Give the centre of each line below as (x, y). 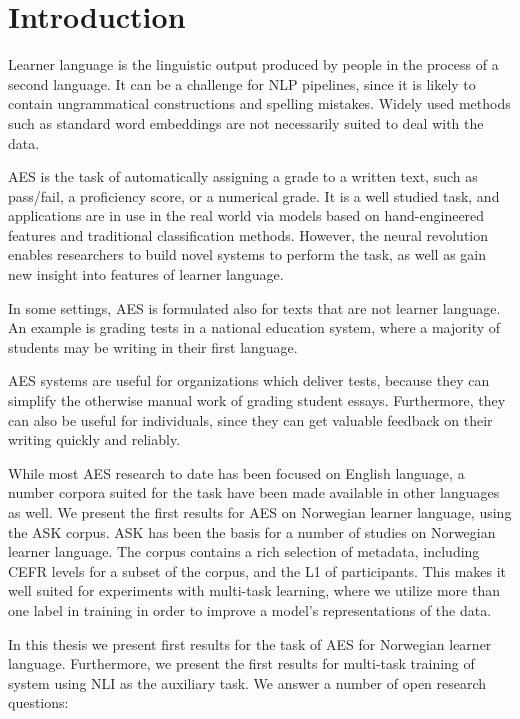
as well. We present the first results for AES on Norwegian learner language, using (260, 512)
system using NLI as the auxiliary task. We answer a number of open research (247, 682)
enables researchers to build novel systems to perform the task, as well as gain (247, 254)
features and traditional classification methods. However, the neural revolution (248, 234)
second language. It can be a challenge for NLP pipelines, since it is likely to (242, 83)
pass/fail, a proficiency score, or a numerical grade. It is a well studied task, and (254, 195)
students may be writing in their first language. (153, 346)
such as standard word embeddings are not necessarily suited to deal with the (246, 122)
